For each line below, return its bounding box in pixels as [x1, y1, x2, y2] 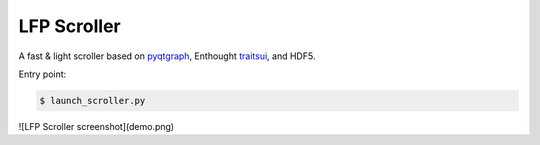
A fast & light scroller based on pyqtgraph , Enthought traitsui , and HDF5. [18, 50, 316, 62]
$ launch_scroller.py [39, 95, 146, 106]
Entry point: [18, 68, 67, 80]
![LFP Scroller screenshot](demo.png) [18, 120, 175, 132]
